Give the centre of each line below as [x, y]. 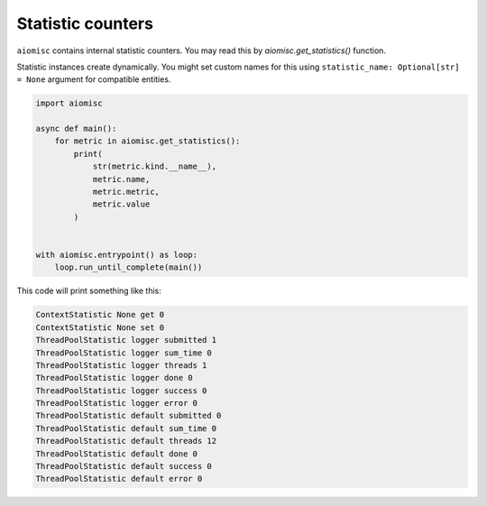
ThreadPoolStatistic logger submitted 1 [126, 340]
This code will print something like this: [89, 291]
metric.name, [121, 179]
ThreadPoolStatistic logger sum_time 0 [124, 353]
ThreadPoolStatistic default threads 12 [126, 441]
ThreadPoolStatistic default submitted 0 [129, 416]
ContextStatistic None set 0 [100, 327]
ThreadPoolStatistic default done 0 [117, 454]
